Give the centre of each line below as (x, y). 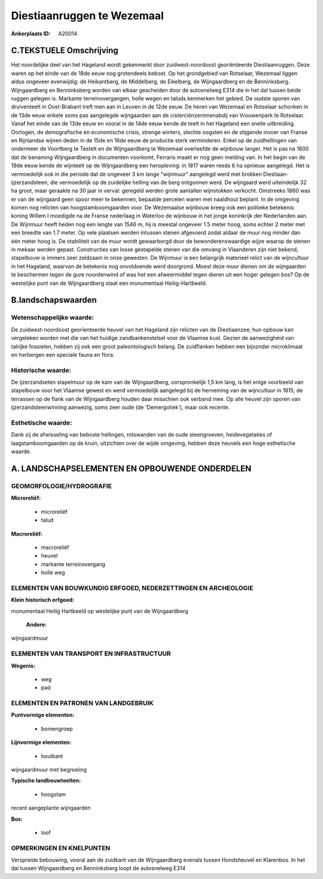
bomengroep (57, 729)
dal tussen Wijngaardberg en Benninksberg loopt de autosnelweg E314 (98, 868)
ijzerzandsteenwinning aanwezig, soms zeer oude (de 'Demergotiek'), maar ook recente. (121, 407)
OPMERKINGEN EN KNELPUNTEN (61, 848)
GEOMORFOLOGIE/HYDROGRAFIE (61, 486)
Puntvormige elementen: (43, 715)
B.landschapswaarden (54, 300)
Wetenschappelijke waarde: (53, 318)
